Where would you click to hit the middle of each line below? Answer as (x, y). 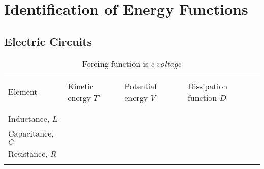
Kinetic (80, 86)
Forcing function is (115, 63)
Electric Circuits (48, 41)
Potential (141, 86)
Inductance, (29, 118)
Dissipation (208, 86)
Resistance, (28, 153)
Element (23, 92)
